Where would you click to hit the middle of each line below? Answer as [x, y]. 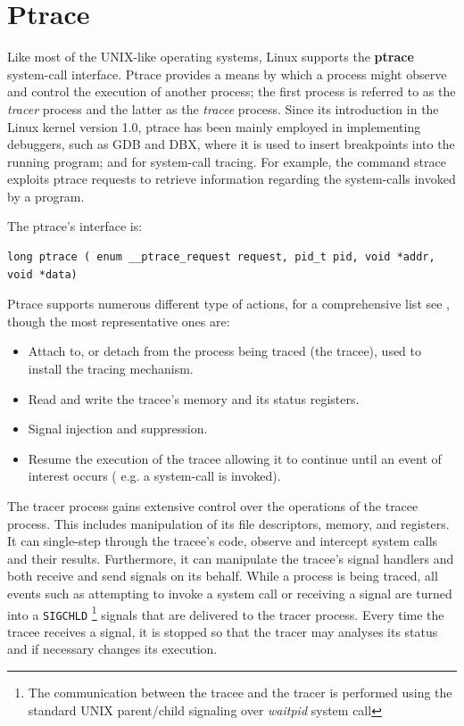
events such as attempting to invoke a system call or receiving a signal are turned [230, 593]
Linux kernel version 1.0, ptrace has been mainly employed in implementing [214, 126]
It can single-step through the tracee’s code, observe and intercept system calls [223, 541]
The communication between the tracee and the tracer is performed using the [240, 693]
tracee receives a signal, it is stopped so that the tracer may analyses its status [223, 631]
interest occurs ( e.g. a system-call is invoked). [154, 476]
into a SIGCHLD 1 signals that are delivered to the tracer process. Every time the [226, 613]
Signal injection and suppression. [118, 429]
